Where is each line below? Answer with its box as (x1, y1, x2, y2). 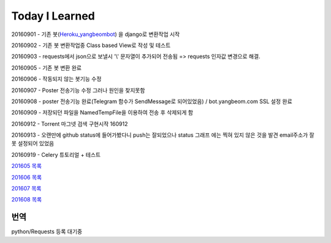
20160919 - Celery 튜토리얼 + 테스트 (11, 151, 101, 158)
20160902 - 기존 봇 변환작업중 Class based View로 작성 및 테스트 (11, 42, 171, 49)
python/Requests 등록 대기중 (11, 228, 83, 235)
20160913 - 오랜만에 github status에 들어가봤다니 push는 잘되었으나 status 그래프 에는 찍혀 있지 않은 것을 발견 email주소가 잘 (11, 131, 315, 139)
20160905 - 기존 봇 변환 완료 (11, 64, 82, 71)
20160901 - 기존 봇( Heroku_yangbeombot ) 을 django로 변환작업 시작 (11, 31, 180, 38)
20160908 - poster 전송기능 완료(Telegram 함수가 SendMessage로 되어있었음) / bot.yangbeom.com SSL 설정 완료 (11, 98, 292, 105)
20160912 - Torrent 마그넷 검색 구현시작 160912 (11, 120, 128, 128)
